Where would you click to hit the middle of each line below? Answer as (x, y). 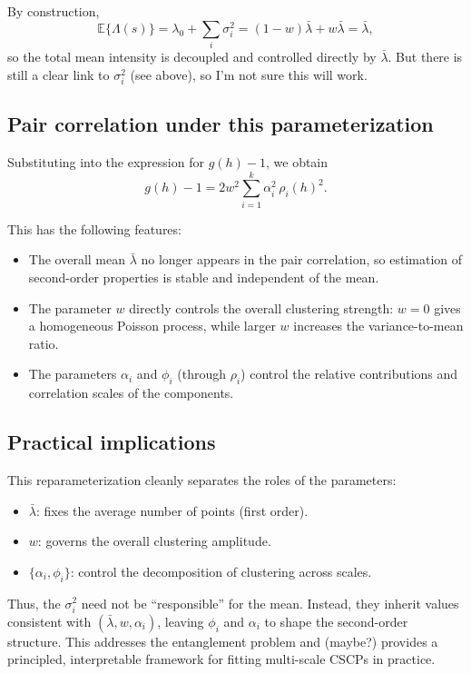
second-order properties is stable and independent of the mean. (204, 277)
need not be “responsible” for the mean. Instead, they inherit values (270, 603)
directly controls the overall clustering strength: (261, 307)
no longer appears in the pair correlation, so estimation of (302, 259)
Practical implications (112, 442)
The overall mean (77, 259)
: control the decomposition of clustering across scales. (221, 571)
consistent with (49, 621)
